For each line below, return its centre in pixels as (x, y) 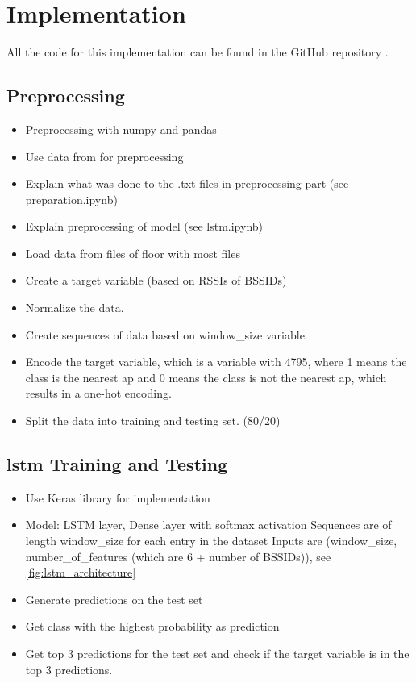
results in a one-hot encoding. (98, 393)
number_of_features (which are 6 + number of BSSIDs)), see (178, 556)
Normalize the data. (75, 308)
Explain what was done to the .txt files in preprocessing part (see (187, 183)
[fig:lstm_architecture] (81, 572)
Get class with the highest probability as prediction (152, 626)
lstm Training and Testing (117, 464)
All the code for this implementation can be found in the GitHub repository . (198, 52)
